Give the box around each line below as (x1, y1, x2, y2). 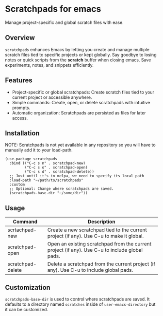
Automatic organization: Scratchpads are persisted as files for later (12, 110, 147, 115)
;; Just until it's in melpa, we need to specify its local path (9, 174, 145, 179)
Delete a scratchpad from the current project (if (47, 260, 156, 267)
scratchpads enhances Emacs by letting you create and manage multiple (5, 46, 149, 52)
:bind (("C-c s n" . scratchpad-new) (9, 161, 86, 166)
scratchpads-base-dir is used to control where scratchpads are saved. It (5, 296, 150, 302)
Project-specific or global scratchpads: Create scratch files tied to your (12, 89, 154, 95)
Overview (5, 34, 35, 42)
